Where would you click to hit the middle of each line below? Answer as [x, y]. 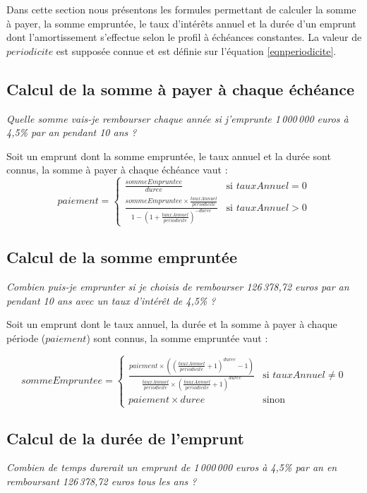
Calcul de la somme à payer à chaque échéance [180, 89]
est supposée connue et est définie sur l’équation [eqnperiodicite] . [196, 50]
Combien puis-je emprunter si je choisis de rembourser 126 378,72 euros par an [178, 287]
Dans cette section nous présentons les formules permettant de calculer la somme [181, 9]
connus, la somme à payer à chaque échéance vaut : [117, 170]
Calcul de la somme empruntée [122, 257]
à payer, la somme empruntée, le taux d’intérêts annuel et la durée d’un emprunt [181, 23]
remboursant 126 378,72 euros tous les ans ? [102, 481]
